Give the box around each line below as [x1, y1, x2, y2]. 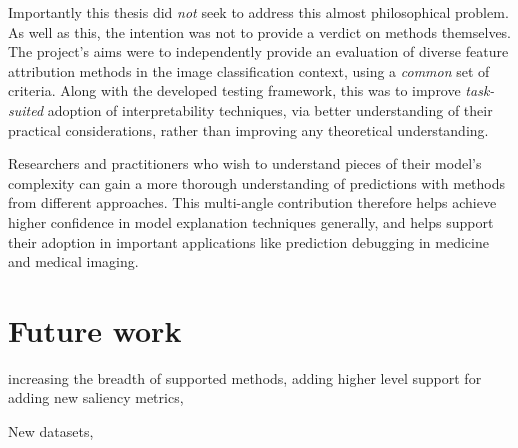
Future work [8, 309, 182, 350]
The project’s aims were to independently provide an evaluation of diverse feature [8, 41, 509, 62]
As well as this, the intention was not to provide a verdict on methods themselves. [8, 21, 512, 42]
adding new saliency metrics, [8, 387, 184, 408]
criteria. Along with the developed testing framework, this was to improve [8, 80, 461, 101]
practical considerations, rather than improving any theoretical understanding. [8, 119, 489, 140]
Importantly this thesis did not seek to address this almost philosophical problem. [8, 2, 509, 22]
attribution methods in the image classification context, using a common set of [8, 60, 490, 81]
